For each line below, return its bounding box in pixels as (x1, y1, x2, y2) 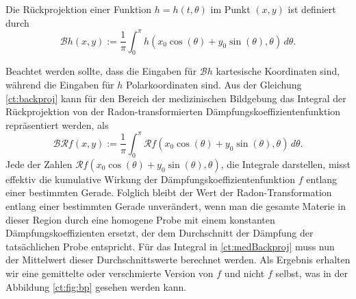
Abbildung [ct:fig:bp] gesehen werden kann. (5, 279, 187, 294)
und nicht (224, 265, 265, 280)
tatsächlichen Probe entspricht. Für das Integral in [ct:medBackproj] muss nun (5, 239, 335, 253)
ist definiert (288, 2, 336, 16)
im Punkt (210, 2, 251, 16)
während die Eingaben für (5, 77, 114, 92)
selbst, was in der (275, 265, 348, 280)
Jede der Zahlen (5, 156, 73, 171)
